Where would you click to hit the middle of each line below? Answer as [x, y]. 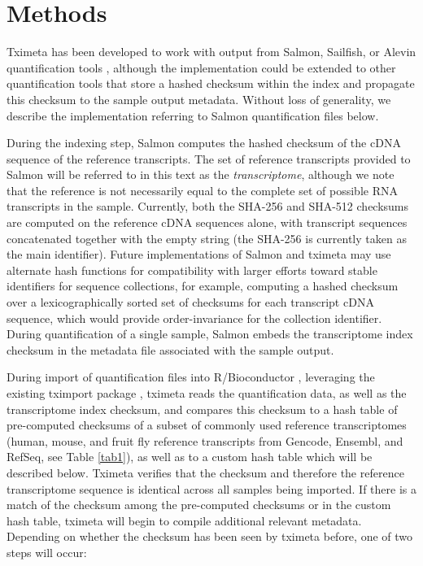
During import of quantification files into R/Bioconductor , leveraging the [191, 377]
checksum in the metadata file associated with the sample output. [170, 349]
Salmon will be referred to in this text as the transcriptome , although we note [201, 174]
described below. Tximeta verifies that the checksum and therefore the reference [205, 472]
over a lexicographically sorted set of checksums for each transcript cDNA [190, 302]
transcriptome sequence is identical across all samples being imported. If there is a [211, 488]
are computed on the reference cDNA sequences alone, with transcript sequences [207, 222]
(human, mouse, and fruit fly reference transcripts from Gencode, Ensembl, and [205, 440]
